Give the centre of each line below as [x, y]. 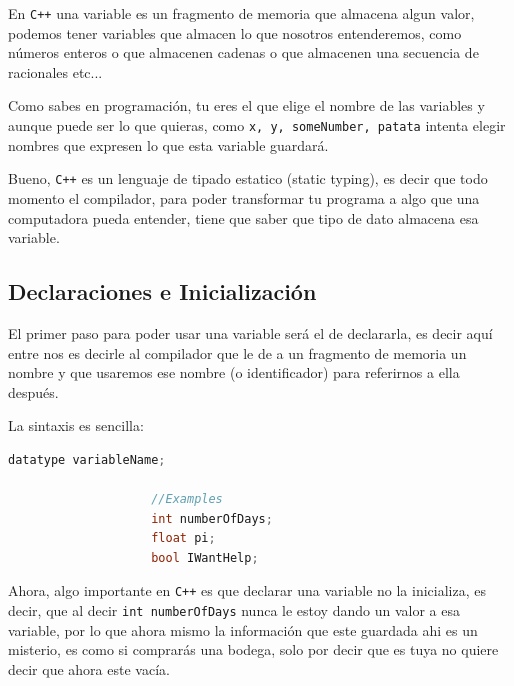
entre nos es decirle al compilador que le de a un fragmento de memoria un [237, 352]
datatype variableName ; [87, 459]
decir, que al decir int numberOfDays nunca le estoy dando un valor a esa [234, 610]
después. [33, 391]
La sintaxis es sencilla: [76, 425]
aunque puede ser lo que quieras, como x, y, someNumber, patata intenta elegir [257, 125]
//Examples [187, 499]
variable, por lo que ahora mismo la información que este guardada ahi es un [243, 629]
